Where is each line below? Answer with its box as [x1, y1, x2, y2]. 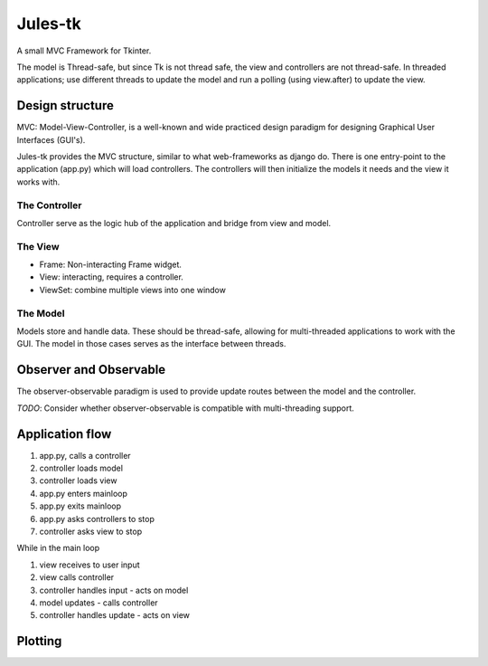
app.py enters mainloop [39, 488, 128, 499]
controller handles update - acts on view [39, 610, 190, 621]
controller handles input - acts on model [39, 585, 189, 595]
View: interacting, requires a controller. [39, 271, 184, 282]
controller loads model [39, 462, 124, 473]
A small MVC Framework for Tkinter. [16, 45, 152, 56]
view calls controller [39, 572, 115, 583]
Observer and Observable [16, 362, 166, 377]
